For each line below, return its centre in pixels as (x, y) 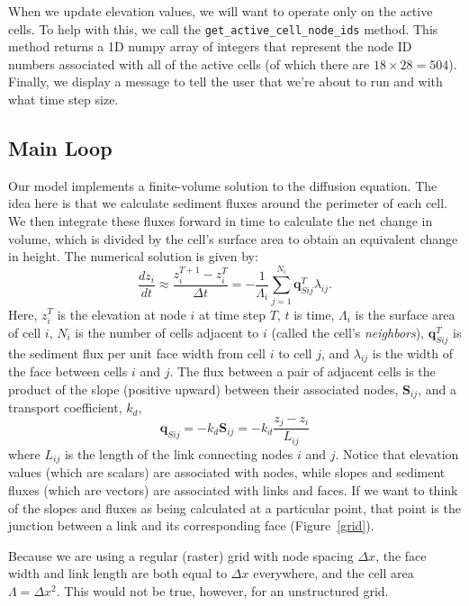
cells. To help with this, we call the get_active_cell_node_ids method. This (223, 28)
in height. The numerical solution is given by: (133, 256)
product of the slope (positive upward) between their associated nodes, (203, 389)
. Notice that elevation (397, 453)
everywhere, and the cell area (334, 573)
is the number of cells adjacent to (167, 332)
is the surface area (405, 314)
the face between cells (68, 371)
